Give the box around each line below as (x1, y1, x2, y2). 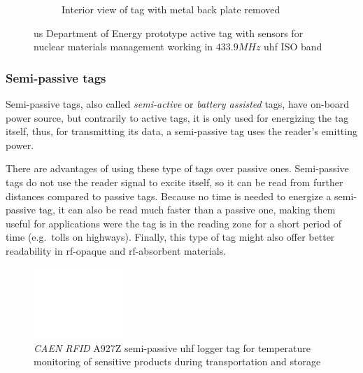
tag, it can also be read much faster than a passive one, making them (38, 202, 336, 217)
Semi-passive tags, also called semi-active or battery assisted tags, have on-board (6, 97, 350, 111)
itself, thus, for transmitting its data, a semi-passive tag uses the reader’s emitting (6, 124, 357, 139)
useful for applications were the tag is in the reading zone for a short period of (6, 216, 342, 230)
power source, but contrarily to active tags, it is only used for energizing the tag (6, 110, 349, 125)
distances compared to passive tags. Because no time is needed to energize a (6, 188, 332, 203)
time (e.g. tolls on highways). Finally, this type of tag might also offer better (6, 230, 335, 244)
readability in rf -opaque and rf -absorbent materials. (6, 243, 227, 258)
